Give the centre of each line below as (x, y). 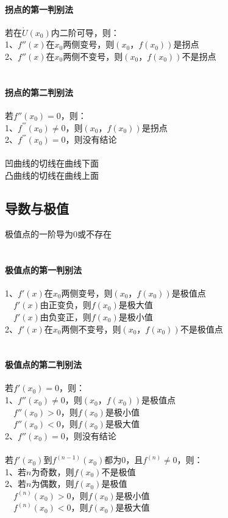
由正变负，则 (66, 305)
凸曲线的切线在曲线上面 (52, 175)
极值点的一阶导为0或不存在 (58, 233)
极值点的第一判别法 (43, 269)
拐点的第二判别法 (39, 92)
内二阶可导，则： (85, 32)
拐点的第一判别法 (39, 9)
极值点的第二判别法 (43, 365)
